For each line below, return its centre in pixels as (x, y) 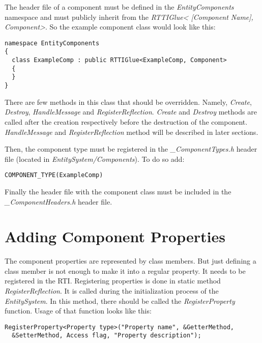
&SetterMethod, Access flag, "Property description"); (107, 336)
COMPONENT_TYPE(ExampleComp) (54, 175)
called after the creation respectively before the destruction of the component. (126, 121)
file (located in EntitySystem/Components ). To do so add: (95, 159)
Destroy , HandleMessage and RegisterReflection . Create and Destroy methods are (131, 112)
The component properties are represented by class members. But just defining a (130, 261)
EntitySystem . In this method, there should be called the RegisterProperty (120, 301)
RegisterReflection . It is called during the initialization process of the (112, 291)
